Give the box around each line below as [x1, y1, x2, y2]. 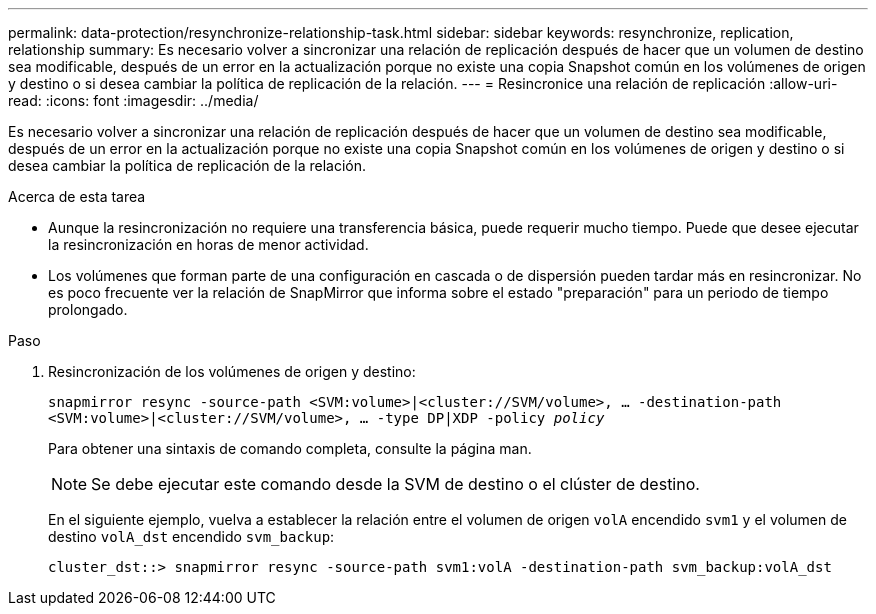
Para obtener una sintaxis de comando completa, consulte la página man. [48, 440, 532, 457]
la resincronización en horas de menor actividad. [48, 236, 369, 253]
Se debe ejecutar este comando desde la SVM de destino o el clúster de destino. [91, 474, 700, 494]
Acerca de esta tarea [8, 188, 146, 205]
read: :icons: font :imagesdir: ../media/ [8, 92, 259, 109]
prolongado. [48, 301, 128, 318]
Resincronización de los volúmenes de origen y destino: [48, 363, 416, 380]
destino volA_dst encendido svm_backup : [48, 528, 335, 545]
